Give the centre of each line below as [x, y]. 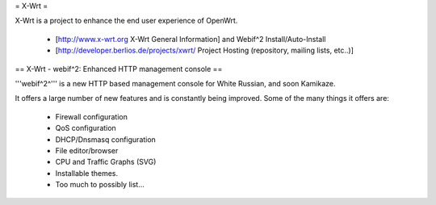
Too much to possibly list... [100, 185]
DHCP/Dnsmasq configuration [106, 139]
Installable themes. [87, 173]
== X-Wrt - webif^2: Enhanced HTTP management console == [119, 69]
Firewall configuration [92, 116]
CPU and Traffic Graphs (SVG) [106, 162]
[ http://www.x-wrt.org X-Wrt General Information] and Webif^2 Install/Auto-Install [191, 39]
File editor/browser [87, 150]
